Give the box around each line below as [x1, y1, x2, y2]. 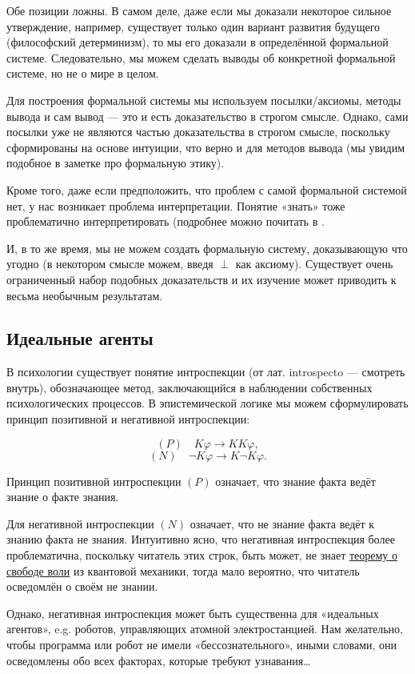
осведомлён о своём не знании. [6, 578, 158, 595]
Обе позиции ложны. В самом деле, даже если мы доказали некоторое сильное [6, 2, 392, 18]
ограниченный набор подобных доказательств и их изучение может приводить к [6, 271, 397, 287]
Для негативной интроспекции [6, 515, 154, 532]
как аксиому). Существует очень [235, 255, 393, 272]
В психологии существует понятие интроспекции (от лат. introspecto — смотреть [6, 363, 405, 380]
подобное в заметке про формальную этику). [6, 154, 225, 171]
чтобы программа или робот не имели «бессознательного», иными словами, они [6, 636, 397, 653]
